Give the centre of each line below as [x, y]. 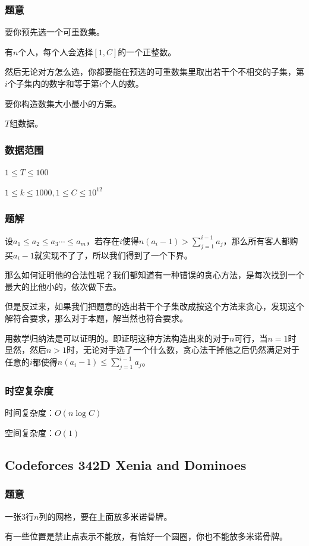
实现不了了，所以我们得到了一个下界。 [117, 255]
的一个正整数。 [147, 51]
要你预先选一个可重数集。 [55, 32]
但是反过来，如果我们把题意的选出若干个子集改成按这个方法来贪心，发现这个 [154, 306]
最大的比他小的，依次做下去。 [63, 286]
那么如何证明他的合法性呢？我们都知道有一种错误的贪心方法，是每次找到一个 [154, 275]
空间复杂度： [30, 432]
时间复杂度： [30, 413]
